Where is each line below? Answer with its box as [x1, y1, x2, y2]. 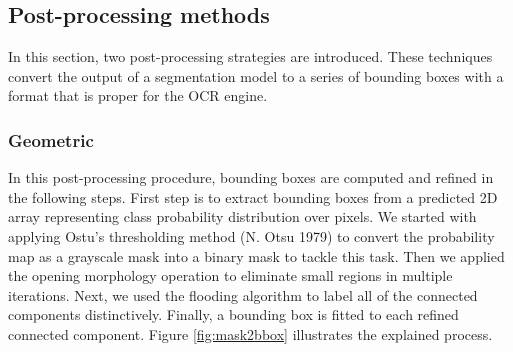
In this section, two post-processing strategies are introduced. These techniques [8, 46, 493, 67]
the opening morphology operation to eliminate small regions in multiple [8, 265, 453, 286]
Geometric [8, 127, 94, 152]
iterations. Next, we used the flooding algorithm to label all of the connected [8, 284, 478, 305]
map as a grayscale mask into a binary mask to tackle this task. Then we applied [8, 245, 505, 266]
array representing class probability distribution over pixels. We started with [8, 206, 477, 227]
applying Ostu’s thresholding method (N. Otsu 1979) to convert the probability [8, 225, 495, 246]
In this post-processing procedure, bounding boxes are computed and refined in [8, 167, 494, 188]
